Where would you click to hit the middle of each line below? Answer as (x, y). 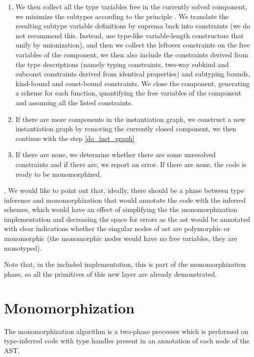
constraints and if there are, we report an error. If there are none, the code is (131, 164)
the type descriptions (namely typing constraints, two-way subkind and (122, 64)
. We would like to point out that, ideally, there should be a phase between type (124, 190)
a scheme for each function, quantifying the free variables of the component (128, 93)
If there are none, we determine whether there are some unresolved (115, 155)
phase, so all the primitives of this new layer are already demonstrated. (110, 274)
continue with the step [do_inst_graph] (75, 138)
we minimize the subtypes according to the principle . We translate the (122, 16)
